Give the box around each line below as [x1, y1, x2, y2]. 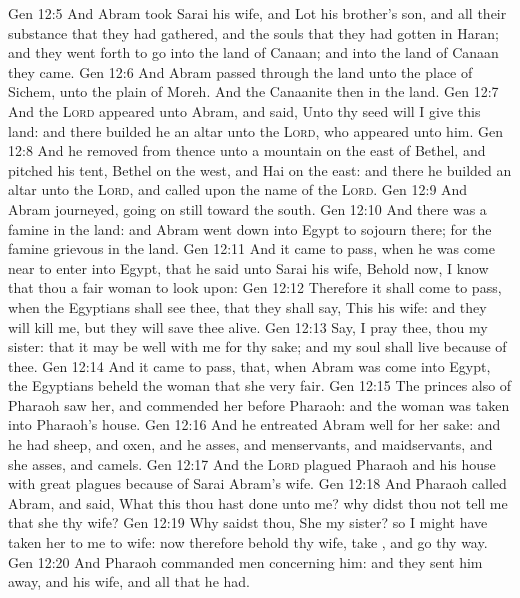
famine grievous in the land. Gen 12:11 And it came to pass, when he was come [8, 238, 495, 259]
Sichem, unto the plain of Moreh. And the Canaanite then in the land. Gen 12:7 [8, 81, 499, 102]
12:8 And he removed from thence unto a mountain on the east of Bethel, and [8, 140, 486, 161]
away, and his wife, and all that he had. [8, 571, 250, 592]
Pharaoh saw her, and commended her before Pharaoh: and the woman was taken [8, 394, 510, 415]
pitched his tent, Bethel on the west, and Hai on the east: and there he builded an [8, 159, 512, 180]
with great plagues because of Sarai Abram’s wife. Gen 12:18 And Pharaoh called [8, 473, 507, 494]
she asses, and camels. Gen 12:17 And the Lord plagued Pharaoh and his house [8, 453, 496, 474]
